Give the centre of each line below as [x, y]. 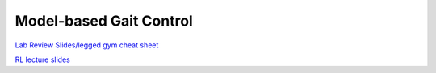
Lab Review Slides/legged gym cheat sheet [87, 45]
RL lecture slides [42, 59]
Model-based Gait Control [104, 21]
